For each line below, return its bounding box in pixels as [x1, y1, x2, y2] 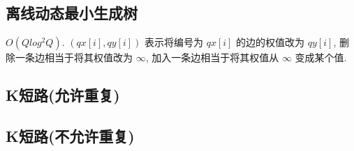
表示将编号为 [144, 35, 203, 49]
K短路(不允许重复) [6, 125, 135, 146]
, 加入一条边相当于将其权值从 [145, 50, 279, 65]
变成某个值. [295, 50, 347, 65]
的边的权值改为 [236, 35, 305, 49]
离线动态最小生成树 [6, 2, 138, 24]
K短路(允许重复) [6, 84, 120, 106]
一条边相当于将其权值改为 [15, 50, 133, 65]
